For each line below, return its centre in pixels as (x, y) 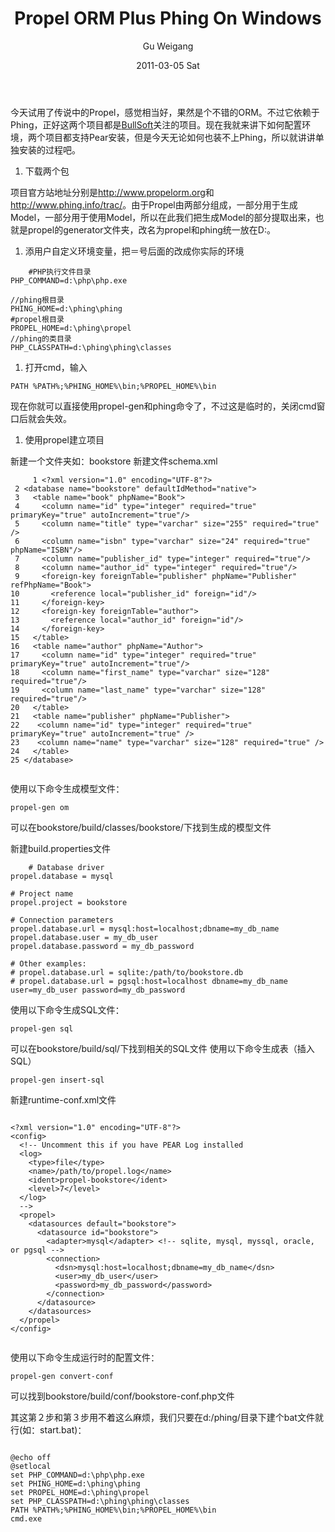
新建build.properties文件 (60, 848)
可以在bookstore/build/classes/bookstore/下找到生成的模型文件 (141, 827)
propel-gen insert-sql (57, 1080)
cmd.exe (26, 1518)
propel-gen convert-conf (62, 1376)
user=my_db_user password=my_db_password (98, 990)
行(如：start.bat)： (48, 1429)
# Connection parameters (62, 920)
